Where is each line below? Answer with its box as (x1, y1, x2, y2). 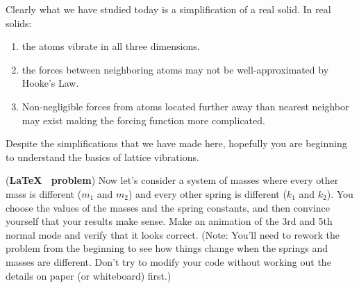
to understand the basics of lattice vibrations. (6, 149, 199, 164)
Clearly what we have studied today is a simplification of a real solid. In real (6, 2, 331, 16)
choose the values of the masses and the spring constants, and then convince (6, 200, 330, 214)
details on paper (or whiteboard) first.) (6, 268, 172, 282)
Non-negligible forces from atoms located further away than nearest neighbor (22, 99, 349, 113)
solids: (6, 15, 32, 30)
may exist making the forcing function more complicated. (22, 112, 265, 127)
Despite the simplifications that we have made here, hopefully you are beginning (6, 136, 347, 151)
